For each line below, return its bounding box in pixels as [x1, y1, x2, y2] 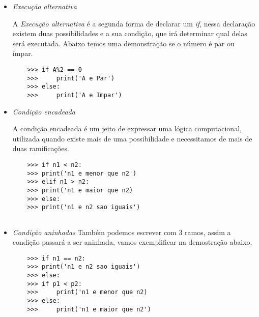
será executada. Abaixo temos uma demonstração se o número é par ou [12, 38, 235, 48]
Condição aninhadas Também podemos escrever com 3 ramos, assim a [12, 226, 231, 237]
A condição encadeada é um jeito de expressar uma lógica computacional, [12, 123, 242, 134]
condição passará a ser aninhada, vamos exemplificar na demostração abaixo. [12, 237, 252, 247]
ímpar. [12, 48, 33, 59]
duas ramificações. [12, 143, 69, 154]
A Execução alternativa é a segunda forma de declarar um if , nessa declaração [12, 18, 255, 28]
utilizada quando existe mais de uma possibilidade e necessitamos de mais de [12, 133, 252, 143]
